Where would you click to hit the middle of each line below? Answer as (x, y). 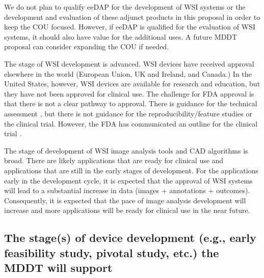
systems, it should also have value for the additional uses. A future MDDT (121, 36)
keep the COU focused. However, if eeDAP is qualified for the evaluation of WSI (130, 27)
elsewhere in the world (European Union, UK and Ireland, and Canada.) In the (128, 73)
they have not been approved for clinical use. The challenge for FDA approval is (129, 93)
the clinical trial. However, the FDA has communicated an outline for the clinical (131, 123)
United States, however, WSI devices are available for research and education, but (132, 84)
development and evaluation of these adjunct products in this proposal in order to (132, 17)
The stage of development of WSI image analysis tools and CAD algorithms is (126, 150)
